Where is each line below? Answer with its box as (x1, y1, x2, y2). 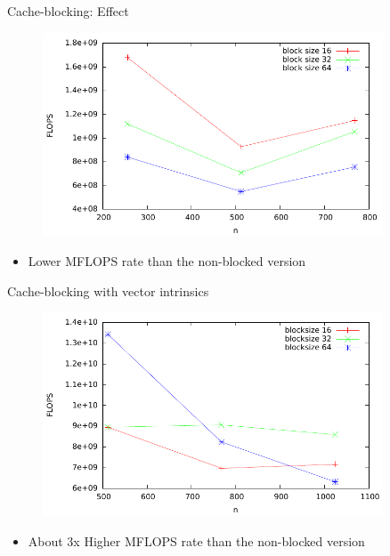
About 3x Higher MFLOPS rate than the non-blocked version (28, 531, 365, 550)
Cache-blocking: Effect (7, 2, 129, 20)
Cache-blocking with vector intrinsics (7, 281, 209, 300)
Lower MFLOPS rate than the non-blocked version (28, 252, 306, 270)
